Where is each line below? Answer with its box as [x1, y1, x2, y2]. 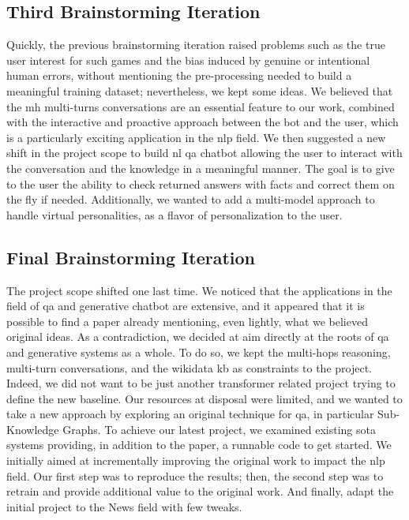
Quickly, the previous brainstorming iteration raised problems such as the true [6, 36, 385, 53]
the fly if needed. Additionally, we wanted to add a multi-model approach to [6, 191, 375, 208]
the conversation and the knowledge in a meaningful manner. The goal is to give [6, 159, 395, 176]
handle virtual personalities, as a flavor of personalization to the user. [6, 206, 343, 223]
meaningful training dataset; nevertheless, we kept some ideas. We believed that [6, 82, 393, 99]
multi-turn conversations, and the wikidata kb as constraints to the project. [6, 359, 372, 376]
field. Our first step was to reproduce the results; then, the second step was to [6, 467, 384, 484]
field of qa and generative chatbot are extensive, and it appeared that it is [6, 297, 365, 314]
